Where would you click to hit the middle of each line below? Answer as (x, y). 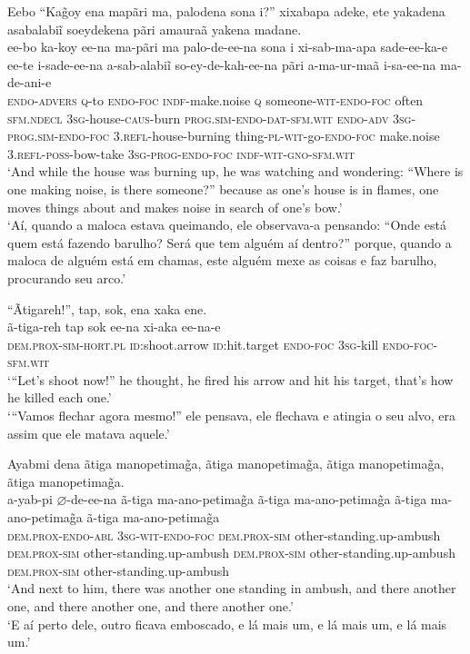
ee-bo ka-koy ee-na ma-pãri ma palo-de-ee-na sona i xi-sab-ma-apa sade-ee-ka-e (227, 47)
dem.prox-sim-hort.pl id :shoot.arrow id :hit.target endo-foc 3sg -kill (193, 344)
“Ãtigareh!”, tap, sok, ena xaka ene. (107, 308)
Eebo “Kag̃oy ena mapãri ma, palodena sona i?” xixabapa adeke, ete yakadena (226, 11)
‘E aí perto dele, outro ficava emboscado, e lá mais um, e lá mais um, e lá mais (227, 624)
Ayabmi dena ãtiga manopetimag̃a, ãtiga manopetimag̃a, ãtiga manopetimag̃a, (226, 464)
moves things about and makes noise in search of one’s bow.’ (175, 207)
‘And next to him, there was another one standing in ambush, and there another (232, 588)
